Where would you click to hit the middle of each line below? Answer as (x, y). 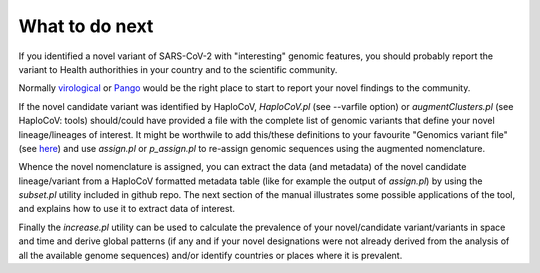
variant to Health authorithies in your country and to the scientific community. (178, 69)
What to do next (86, 26)
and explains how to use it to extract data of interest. (126, 209)
